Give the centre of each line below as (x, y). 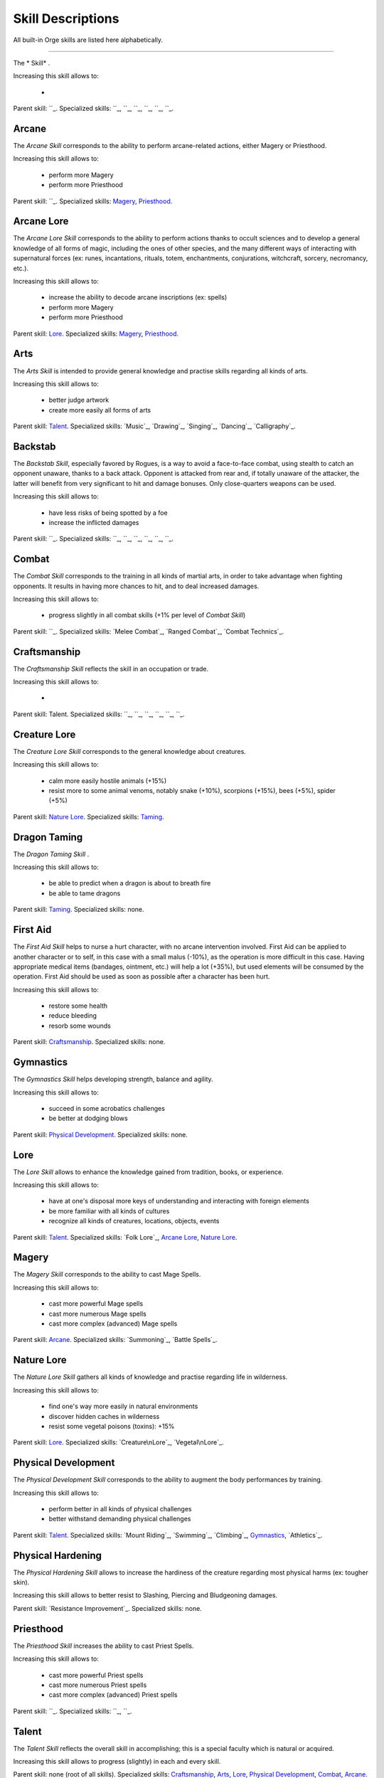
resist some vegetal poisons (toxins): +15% (112, 1426)
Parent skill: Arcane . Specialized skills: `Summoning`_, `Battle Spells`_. (115, 1340)
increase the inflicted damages (94, 522)
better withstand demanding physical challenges (120, 1519)
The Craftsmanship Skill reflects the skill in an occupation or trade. (111, 669)
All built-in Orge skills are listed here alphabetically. (88, 40)
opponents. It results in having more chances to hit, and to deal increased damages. (136, 586)
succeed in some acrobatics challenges (107, 1108)
